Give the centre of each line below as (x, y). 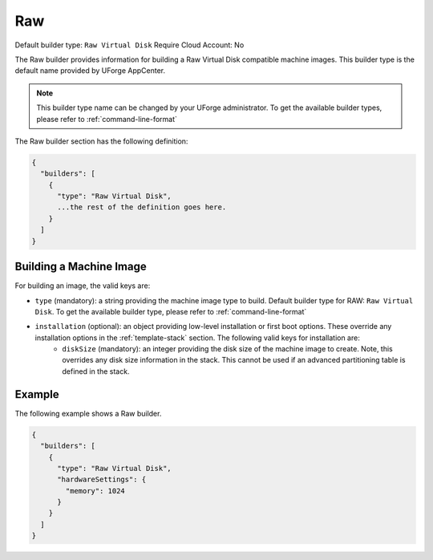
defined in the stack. (96, 371)
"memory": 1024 (95, 491)
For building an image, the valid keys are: (83, 286)
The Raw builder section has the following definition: (101, 141)
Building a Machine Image (81, 267)
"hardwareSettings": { (102, 480)
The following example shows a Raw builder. (88, 413)
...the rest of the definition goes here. (142, 207)
